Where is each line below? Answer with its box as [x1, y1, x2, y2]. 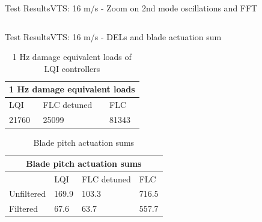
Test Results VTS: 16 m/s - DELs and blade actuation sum [5, 30, 222, 43]
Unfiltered [9, 187, 46, 200]
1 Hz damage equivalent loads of [12, 50, 132, 63]
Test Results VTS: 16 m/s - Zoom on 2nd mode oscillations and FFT [5, 2, 258, 14]
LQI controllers [44, 62, 100, 74]
